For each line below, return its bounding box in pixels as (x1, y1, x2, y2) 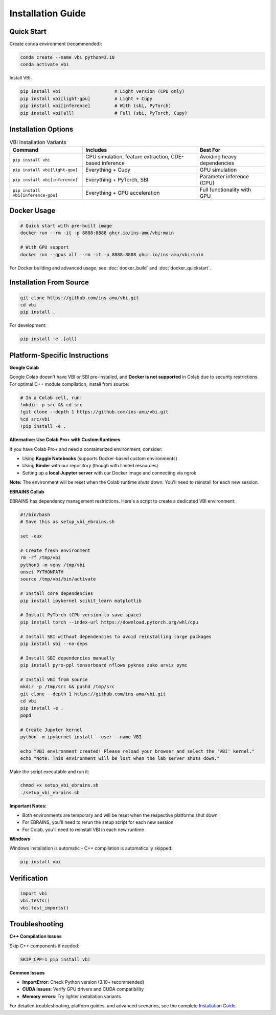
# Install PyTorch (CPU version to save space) (20, 612, 142, 618)
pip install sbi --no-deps (20, 640, 88, 647)
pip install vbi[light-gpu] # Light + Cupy (20, 95, 153, 101)
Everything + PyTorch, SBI (85, 176, 149, 183)
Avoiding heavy (199, 153, 237, 160)
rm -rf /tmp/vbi (20, 555, 61, 561)
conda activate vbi (20, 61, 69, 68)
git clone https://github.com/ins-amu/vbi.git (20, 295, 139, 301)
